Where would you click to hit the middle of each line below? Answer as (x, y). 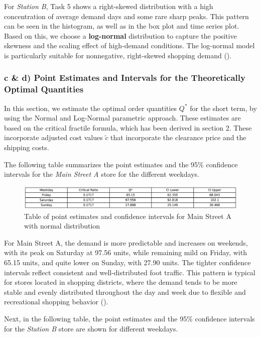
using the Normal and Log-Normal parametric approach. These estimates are (122, 118)
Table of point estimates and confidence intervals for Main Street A (128, 216)
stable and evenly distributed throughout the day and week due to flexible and (125, 292)
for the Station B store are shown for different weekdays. (91, 328)
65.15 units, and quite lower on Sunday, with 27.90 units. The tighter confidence (127, 262)
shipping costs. (27, 147)
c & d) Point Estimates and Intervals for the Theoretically (125, 78)
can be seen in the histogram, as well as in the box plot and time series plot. (122, 26)
